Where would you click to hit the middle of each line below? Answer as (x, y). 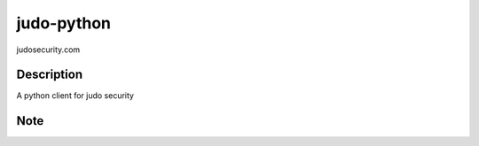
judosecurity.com (48, 50)
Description (50, 75)
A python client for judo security (75, 96)
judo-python (63, 23)
